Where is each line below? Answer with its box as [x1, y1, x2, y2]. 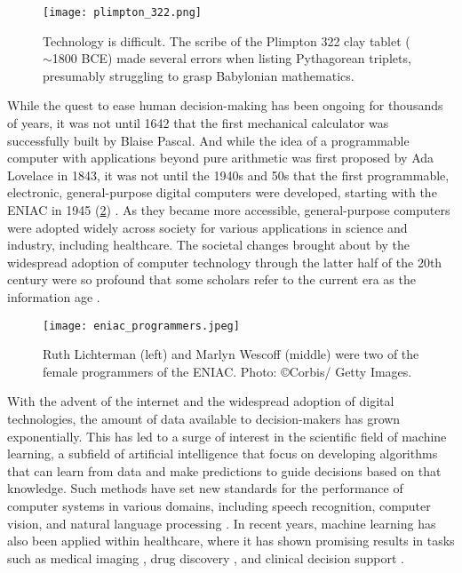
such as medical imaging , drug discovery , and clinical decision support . [7, 548, 404, 567]
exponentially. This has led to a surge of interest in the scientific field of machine [7, 426, 447, 445]
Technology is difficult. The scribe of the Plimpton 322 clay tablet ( [43, 31, 410, 50]
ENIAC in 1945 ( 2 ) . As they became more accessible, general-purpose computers [7, 201, 450, 219]
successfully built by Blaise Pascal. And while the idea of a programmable [7, 131, 410, 149]
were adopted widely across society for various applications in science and [7, 218, 408, 236]
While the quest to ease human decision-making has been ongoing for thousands [7, 96, 443, 115]
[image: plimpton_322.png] [43, 6, 202, 19]
